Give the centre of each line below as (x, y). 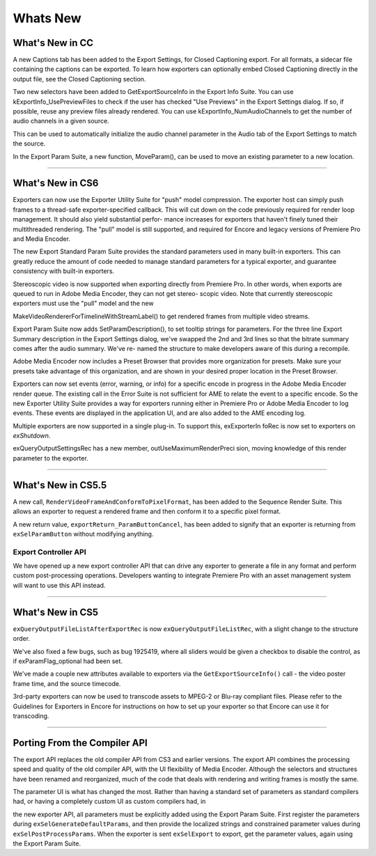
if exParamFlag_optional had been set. (68, 661)
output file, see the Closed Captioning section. (79, 79)
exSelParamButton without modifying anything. (83, 534)
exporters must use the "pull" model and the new (83, 304)
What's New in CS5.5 (60, 485)
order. (22, 639)
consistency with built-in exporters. (64, 271)
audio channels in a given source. (61, 121)
